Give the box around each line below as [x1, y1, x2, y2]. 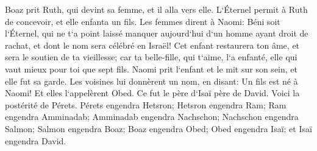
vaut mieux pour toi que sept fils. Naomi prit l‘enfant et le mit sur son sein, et [5, 62, 297, 75]
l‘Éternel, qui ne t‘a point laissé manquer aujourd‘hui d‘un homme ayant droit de [5, 27, 308, 40]
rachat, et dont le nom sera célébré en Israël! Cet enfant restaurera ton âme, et [5, 38, 300, 51]
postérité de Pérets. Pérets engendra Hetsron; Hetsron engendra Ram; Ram [5, 98, 287, 111]
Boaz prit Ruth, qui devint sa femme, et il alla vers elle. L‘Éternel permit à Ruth [5, 3, 308, 15]
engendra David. [5, 134, 66, 147]
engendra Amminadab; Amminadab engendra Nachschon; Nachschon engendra [5, 110, 299, 123]
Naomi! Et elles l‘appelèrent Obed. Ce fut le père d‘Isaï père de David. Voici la [5, 86, 300, 99]
